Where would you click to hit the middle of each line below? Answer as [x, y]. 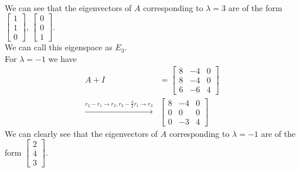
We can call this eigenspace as [59, 47]
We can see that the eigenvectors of [68, 7]
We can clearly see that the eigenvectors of [81, 133]
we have [62, 58]
